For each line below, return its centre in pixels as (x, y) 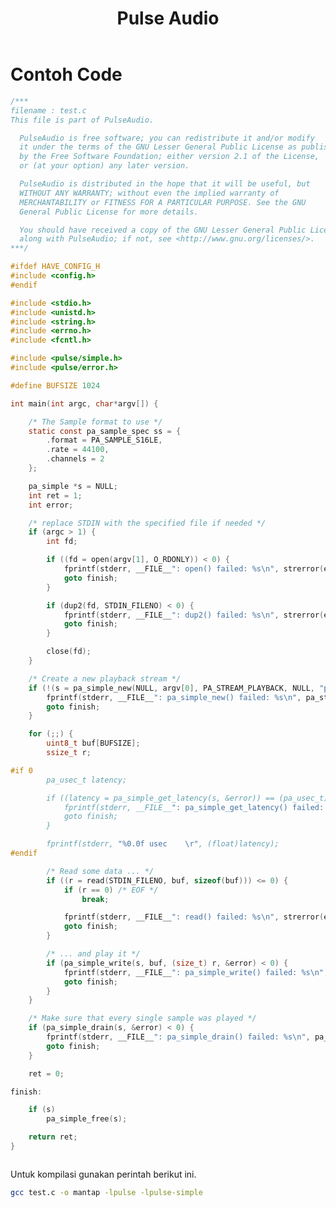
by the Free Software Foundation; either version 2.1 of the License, (169, 157)
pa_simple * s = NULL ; (73, 486)
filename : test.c (48, 110)
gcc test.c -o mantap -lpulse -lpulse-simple (106, 1192)
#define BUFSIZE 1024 (55, 385)
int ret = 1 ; (55, 495)
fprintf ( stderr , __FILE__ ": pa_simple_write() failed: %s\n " (194, 972)
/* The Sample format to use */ (95, 422)
